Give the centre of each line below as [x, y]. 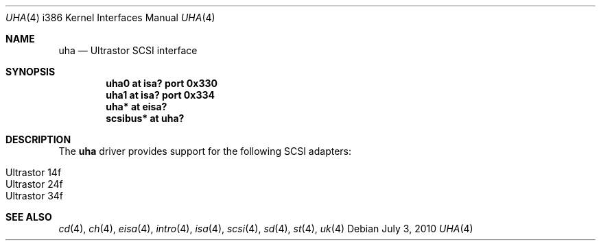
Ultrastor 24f [34, 184]
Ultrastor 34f [35, 196]
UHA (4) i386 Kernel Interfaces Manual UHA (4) [110, 17]
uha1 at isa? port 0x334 [160, 95]
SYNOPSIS [31, 72]
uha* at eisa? [137, 107]
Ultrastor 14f [34, 172]
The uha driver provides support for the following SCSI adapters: [205, 151]
